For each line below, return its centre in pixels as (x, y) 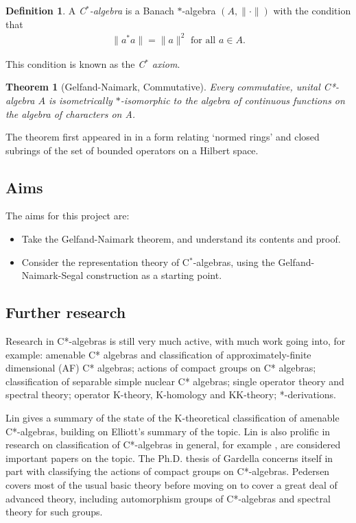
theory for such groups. (54, 512)
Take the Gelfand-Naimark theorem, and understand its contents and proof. (181, 239)
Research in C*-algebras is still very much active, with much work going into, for (176, 341)
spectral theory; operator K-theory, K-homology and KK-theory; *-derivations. (171, 394)
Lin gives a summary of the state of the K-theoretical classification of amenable (173, 418)
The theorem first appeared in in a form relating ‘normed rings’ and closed (163, 137)
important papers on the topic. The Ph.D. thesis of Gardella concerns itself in (169, 458)
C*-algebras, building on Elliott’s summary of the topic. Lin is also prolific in (168, 431)
